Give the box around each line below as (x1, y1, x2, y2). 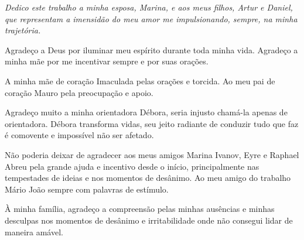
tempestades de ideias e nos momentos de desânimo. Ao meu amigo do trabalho (5, 172, 291, 184)
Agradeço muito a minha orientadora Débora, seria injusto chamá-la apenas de (5, 106, 288, 118)
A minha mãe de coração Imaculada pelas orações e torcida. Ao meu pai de (5, 74, 275, 87)
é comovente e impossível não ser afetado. (5, 129, 154, 141)
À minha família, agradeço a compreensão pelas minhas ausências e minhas (5, 203, 275, 215)
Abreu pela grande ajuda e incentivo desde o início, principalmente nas (5, 160, 259, 172)
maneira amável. (5, 225, 63, 238)
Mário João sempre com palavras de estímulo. (5, 183, 169, 195)
